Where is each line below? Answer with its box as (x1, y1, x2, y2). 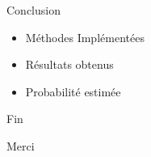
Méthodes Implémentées (25, 28, 145, 45)
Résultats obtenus (25, 56, 114, 73)
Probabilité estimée (25, 83, 121, 100)
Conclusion (6, 2, 61, 18)
